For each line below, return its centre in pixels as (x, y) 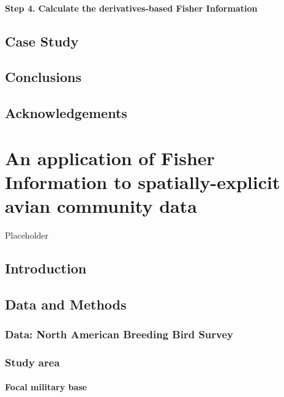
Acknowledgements (66, 113)
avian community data (101, 206)
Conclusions (43, 77)
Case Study (42, 41)
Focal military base (46, 387)
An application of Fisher (110, 158)
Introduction (46, 268)
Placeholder (27, 235)
